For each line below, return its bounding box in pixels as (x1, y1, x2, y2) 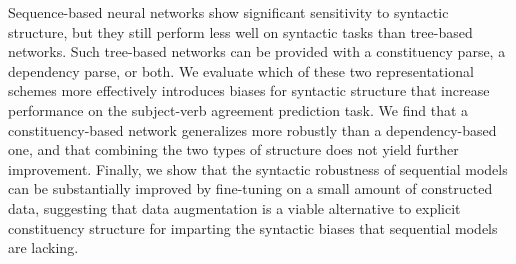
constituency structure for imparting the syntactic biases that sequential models (8, 217, 498, 238)
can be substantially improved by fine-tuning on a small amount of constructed (8, 178, 493, 199)
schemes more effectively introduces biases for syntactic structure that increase (8, 80, 490, 101)
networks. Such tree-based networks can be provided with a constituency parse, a (8, 41, 506, 62)
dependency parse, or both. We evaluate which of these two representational (8, 60, 474, 81)
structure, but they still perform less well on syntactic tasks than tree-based (8, 21, 473, 42)
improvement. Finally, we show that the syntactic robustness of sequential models (8, 158, 508, 179)
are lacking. (8, 237, 79, 258)
